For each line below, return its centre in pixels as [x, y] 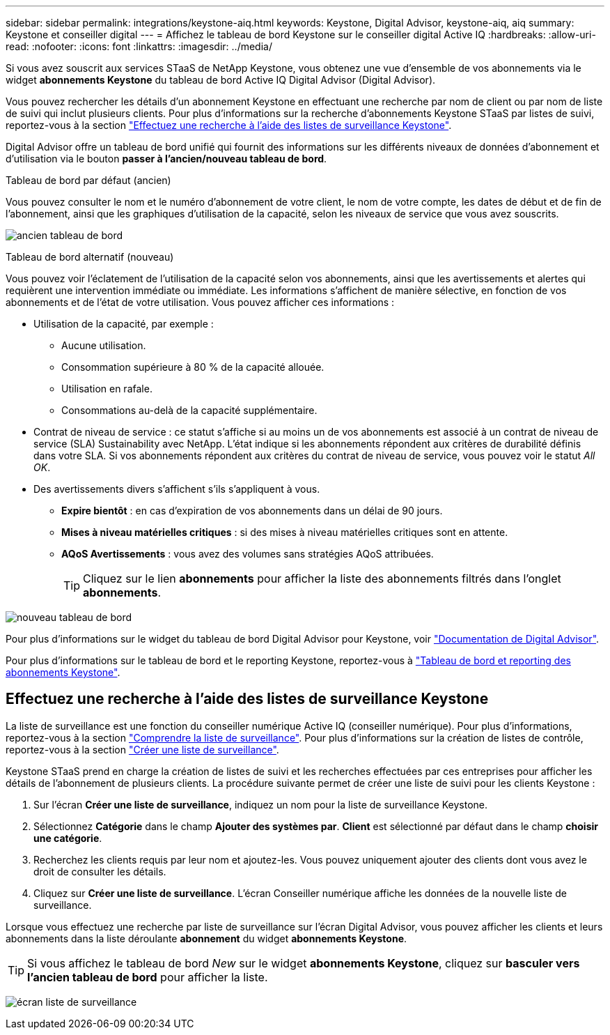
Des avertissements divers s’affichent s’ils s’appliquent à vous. [177, 489]
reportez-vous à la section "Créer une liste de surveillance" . [142, 749]
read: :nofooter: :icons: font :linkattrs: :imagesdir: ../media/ [139, 46]
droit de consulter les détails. [100, 871]
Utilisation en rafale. [107, 389]
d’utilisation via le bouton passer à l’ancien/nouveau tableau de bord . [166, 159]
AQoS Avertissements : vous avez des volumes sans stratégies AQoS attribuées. [248, 554]
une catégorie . [68, 838]
